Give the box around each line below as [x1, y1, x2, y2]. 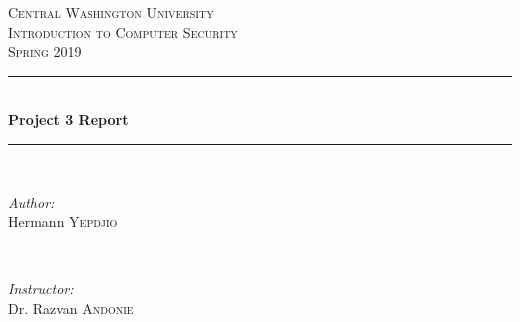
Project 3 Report [8, 109, 129, 130]
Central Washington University [8, 2, 214, 22]
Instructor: [8, 278, 74, 299]
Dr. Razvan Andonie [8, 297, 134, 318]
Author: [8, 191, 55, 212]
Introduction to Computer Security [8, 21, 238, 42]
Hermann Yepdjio [8, 211, 118, 232]
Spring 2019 [8, 41, 82, 62]
